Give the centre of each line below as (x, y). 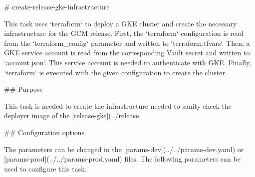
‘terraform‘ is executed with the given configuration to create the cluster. (116, 72)
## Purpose (23, 89)
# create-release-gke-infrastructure (57, 6)
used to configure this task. (45, 168)
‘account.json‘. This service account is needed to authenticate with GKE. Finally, (128, 62)
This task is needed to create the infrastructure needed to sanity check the (118, 105)
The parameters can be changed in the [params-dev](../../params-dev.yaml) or (124, 149)
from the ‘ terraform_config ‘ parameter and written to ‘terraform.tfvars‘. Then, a (127, 43)
